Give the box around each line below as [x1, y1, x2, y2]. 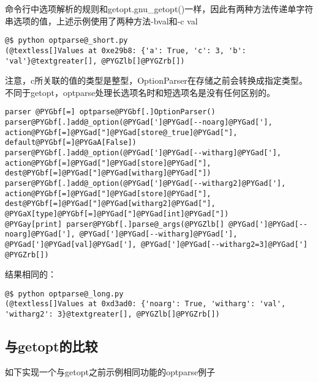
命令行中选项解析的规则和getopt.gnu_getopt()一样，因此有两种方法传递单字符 [5, 2, 314, 15]
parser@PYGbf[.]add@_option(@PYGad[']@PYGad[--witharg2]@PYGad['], [5, 178, 286, 188]
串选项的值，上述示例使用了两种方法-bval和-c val [5, 14, 198, 27]
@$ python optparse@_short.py [5, 36, 128, 45]
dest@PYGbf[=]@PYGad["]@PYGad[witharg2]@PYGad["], [5, 199, 216, 208]
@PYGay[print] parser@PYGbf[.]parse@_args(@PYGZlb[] [5, 219, 224, 229]
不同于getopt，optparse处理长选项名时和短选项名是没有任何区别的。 [5, 86, 276, 98]
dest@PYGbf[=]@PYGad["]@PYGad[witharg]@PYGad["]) [5, 169, 211, 178]
